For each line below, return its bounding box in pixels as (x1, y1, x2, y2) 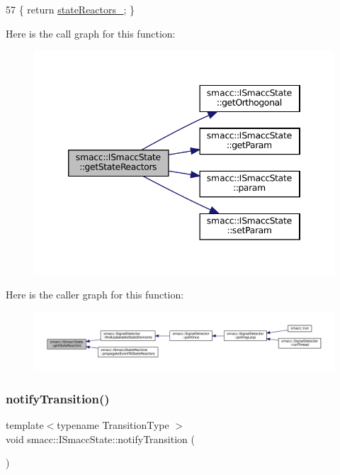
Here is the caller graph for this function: (6, 287, 184, 302)
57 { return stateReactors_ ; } (6, 2, 135, 16)
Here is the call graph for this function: (6, 26, 176, 40)
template (6, 418, 44, 432)
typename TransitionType (57, 418, 169, 432)
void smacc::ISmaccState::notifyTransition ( (6, 431, 195, 446)
